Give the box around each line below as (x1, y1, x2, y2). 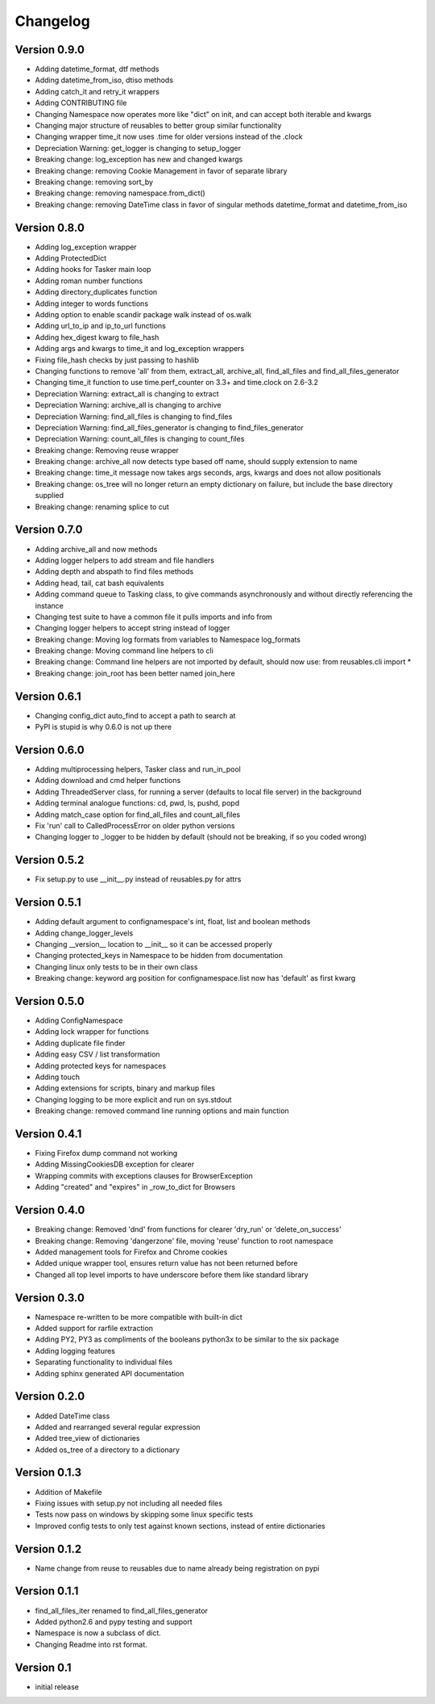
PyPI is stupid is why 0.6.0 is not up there (35, 722, 172, 732)
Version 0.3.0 (14, 1291, 85, 1304)
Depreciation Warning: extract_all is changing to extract (35, 388, 219, 399)
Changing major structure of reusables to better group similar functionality (35, 121, 282, 131)
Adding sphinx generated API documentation (35, 1368, 184, 1378)
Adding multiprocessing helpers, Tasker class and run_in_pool (35, 764, 241, 774)
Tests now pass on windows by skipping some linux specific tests (35, 1509, 254, 1519)
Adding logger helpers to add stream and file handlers (35, 555, 215, 565)
